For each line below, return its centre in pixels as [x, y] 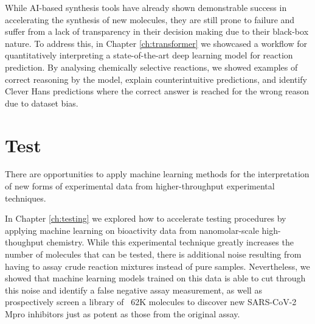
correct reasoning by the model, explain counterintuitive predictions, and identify [156, 79]
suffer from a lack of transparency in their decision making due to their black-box [157, 31]
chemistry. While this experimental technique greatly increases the [170, 242]
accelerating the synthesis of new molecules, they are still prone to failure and [150, 19]
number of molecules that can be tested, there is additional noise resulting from [153, 254]
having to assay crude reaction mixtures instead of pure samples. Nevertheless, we [157, 266]
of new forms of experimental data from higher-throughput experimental [140, 186]
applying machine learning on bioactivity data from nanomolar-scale [132, 230]
